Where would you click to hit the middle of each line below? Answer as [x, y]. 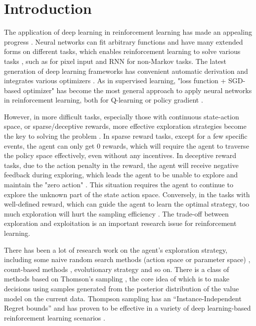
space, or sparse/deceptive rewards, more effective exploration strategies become [125, 126]
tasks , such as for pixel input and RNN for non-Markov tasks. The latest [115, 61]
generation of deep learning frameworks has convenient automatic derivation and [126, 71]
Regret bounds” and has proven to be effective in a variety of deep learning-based [128, 308]
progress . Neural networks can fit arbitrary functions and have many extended [124, 41]
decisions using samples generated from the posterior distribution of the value [122, 288]
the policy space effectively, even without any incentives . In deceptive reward [120, 155]
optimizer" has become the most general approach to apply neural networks [137, 90]
